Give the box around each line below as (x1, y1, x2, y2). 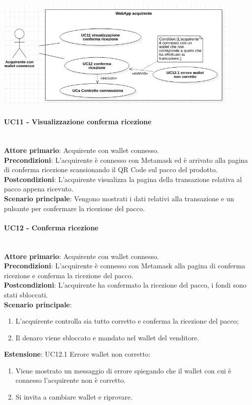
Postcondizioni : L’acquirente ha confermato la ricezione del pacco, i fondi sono (4, 280, 247, 290)
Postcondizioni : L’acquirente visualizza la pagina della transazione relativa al (4, 174, 242, 184)
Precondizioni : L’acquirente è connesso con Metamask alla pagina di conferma (4, 260, 246, 271)
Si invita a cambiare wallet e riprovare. (15, 392, 133, 402)
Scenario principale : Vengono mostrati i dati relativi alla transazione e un (4, 193, 234, 203)
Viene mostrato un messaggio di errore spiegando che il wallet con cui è (15, 365, 231, 375)
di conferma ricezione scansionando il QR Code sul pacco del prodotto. (4, 164, 218, 175)
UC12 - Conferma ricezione (4, 222, 98, 232)
